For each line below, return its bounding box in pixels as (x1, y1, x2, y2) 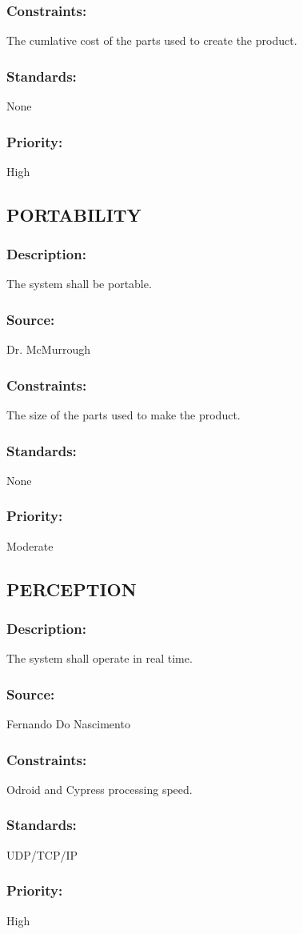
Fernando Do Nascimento (6, 716, 130, 732)
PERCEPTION (6, 576, 137, 601)
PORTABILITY (6, 202, 142, 226)
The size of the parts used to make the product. (6, 407, 241, 423)
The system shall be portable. (6, 275, 152, 292)
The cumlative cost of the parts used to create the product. (6, 32, 297, 49)
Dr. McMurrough (6, 341, 90, 358)
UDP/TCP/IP (6, 846, 78, 863)
